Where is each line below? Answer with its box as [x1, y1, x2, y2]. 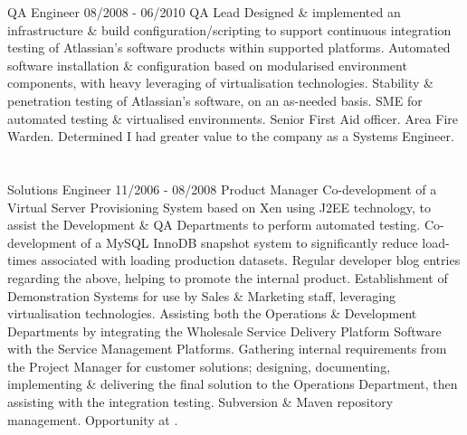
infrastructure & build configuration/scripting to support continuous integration [7, 20, 452, 39]
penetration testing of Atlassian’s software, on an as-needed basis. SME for [7, 90, 423, 109]
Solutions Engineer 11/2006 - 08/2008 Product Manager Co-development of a [7, 179, 437, 198]
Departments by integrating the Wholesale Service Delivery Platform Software [7, 321, 442, 340]
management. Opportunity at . [7, 410, 178, 429]
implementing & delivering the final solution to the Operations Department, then [7, 374, 458, 393]
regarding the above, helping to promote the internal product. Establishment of [7, 268, 448, 287]
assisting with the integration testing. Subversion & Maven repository [7, 392, 394, 411]
